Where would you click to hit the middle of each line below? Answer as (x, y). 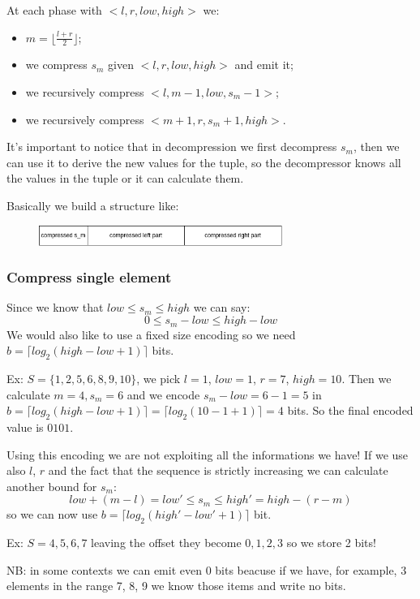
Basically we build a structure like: (93, 205)
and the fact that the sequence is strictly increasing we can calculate (218, 470)
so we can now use (52, 514)
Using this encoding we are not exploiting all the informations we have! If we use (208, 454)
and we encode (163, 394)
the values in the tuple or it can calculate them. (125, 178)
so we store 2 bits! (331, 543)
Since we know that (55, 307)
